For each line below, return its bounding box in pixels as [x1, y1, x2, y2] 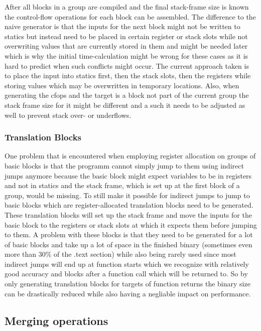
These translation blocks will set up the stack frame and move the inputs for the [5, 209, 252, 220]
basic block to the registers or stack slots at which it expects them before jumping [5, 219, 257, 230]
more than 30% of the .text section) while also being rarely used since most [5, 249, 236, 259]
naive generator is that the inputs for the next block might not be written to [5, 21, 240, 32]
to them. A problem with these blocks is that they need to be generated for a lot [5, 229, 253, 240]
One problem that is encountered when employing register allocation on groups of [5, 150, 256, 161]
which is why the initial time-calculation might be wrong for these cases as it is [5, 50, 248, 61]
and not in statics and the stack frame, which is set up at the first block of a [5, 180, 240, 191]
